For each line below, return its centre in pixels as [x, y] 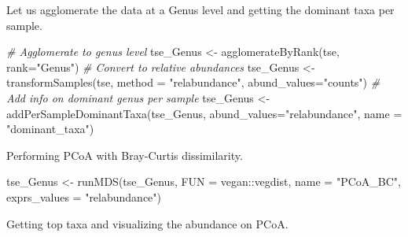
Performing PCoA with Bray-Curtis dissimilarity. [125, 155]
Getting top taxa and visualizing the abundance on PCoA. [147, 223]
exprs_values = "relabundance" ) [84, 196]
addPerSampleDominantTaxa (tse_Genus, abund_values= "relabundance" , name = [204, 113]
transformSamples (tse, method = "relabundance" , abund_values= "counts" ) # [193, 82]
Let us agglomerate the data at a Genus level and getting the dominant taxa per [200, 9]
